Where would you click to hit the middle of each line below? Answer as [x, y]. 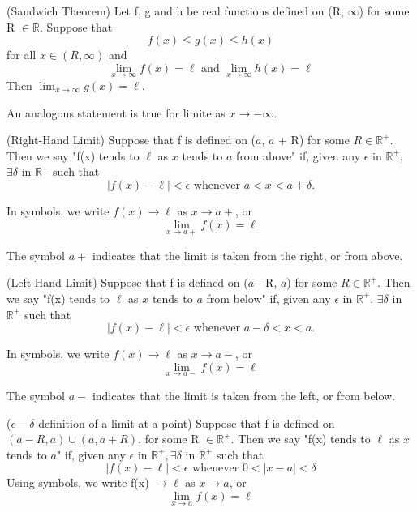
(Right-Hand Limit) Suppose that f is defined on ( [131, 140]
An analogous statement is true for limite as [116, 112]
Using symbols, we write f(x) [78, 482]
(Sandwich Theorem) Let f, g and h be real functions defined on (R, [175, 11]
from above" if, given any [299, 155]
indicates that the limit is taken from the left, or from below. [244, 395]
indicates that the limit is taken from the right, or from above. [247, 255]
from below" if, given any [269, 298]
